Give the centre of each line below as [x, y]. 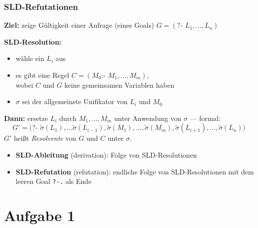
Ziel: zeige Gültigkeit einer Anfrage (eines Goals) [79, 25]
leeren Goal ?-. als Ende [54, 181]
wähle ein [30, 58]
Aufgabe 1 [40, 215]
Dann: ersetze [26, 118]
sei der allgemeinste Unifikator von [75, 101]
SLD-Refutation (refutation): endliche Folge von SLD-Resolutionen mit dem [135, 171]
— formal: [205, 118]
